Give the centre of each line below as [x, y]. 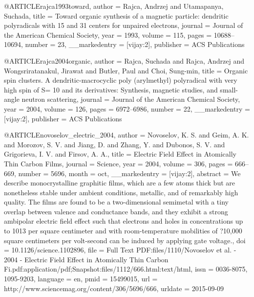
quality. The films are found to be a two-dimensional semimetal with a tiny [116, 202]
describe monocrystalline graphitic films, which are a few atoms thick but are [119, 183]
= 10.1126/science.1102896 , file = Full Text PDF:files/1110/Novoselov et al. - [120, 250]
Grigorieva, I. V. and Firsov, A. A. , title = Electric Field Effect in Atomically [120, 154]
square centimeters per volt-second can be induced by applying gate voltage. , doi [125, 240]
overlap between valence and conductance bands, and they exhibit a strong [116, 211]
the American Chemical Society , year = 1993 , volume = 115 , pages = [108, 34]
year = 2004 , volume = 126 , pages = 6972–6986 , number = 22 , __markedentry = [127, 108]
